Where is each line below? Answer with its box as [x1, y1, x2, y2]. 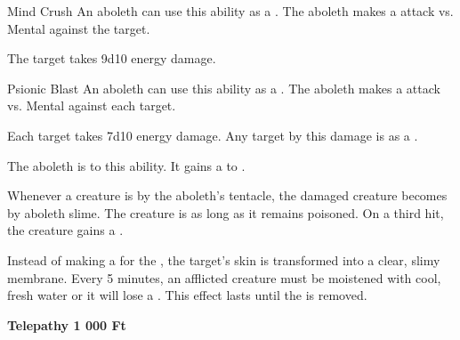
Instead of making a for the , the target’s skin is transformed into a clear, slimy [7, 250, 440, 269]
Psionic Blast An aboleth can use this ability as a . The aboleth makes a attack [7, 78, 440, 97]
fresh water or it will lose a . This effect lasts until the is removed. [7, 286, 367, 304]
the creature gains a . [7, 221, 124, 239]
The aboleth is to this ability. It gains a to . [7, 156, 246, 174]
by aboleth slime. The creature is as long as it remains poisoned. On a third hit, [7, 203, 444, 222]
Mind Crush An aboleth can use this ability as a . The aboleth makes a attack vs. [7, 2, 454, 20]
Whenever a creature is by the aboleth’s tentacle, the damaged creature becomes [7, 186, 448, 205]
